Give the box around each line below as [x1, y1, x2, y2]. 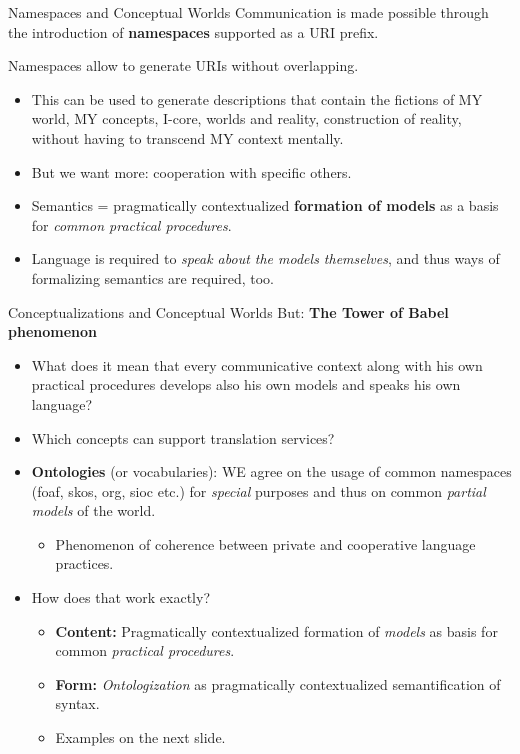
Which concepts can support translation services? [31, 427, 335, 448]
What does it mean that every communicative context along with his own [31, 354, 483, 375]
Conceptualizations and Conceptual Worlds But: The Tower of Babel [8, 301, 449, 322]
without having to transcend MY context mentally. [31, 127, 344, 148]
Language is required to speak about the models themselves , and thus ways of [31, 248, 500, 269]
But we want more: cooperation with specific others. [31, 161, 352, 182]
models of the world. [31, 500, 156, 521]
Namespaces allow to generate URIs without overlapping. [8, 55, 359, 76]
